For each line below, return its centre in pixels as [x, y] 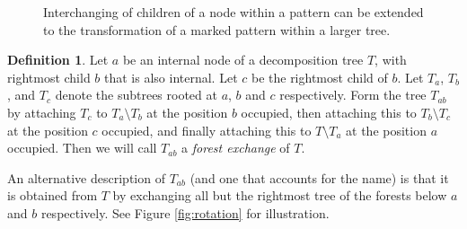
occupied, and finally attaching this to [207, 130]
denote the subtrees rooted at [136, 95]
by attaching [42, 112]
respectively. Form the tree [353, 95]
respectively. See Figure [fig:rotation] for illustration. [185, 212]
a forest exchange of [236, 148]
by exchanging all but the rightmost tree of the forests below [280, 195]
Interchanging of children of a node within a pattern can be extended [233, 12]
